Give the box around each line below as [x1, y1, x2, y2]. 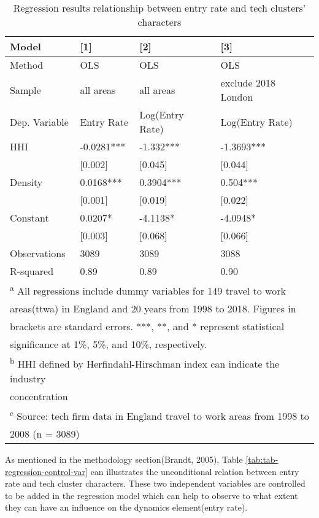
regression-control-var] [5, 465, 88, 477]
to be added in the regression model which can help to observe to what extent [5, 489, 298, 501]
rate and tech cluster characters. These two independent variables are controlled [5, 477, 306, 490]
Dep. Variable [10, 114, 69, 129]
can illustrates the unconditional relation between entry [90, 465, 299, 477]
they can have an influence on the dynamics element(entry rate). [5, 501, 248, 514]
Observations [10, 246, 66, 260]
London [220, 90, 253, 104]
